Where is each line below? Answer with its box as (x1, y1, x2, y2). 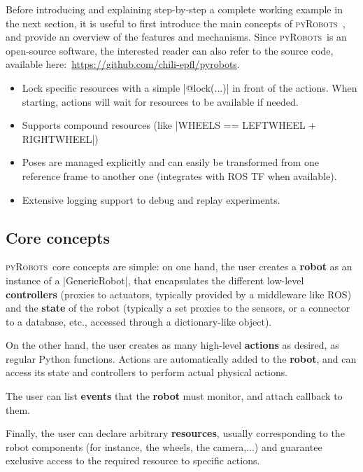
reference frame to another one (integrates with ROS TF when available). (22, 168, 337, 183)
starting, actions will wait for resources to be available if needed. (22, 94, 299, 109)
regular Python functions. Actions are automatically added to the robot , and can (6, 351, 357, 366)
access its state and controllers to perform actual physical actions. (6, 365, 288, 380)
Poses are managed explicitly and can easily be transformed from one (22, 155, 319, 169)
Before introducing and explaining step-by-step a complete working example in (6, 2, 343, 16)
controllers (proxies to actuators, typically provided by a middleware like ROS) (6, 286, 352, 301)
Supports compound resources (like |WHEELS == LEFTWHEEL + (22, 118, 317, 132)
